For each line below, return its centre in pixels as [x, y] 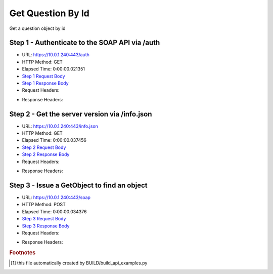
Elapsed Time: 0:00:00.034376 [54, 211]
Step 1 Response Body [45, 83]
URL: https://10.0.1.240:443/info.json [60, 126]
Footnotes [22, 253]
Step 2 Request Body [44, 147]
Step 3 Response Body [46, 226]
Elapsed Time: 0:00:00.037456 [54, 140]
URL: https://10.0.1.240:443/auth [56, 55]
